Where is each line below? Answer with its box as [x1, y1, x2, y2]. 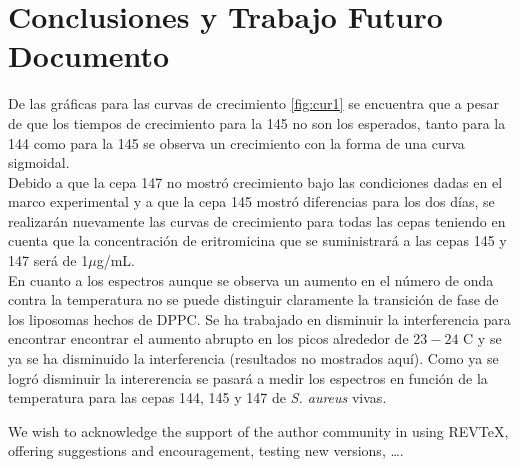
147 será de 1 [8, 250, 89, 271]
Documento [8, 35, 170, 76]
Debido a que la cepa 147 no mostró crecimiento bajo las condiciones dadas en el [8, 171, 503, 192]
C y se [463, 328, 502, 349]
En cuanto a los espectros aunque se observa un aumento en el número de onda [8, 269, 494, 290]
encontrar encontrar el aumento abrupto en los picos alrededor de [8, 328, 409, 349]
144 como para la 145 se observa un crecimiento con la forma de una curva [8, 132, 465, 153]
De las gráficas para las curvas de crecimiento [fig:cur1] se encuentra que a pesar [8, 93, 499, 114]
